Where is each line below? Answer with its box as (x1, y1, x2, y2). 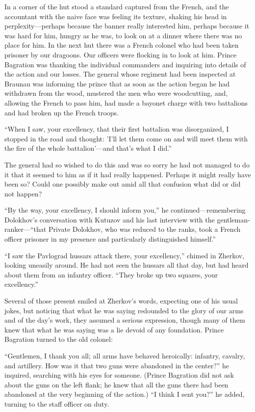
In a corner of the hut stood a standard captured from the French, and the (4, 1, 229, 11)
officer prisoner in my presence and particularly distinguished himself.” (4, 234, 216, 244)
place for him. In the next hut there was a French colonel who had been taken (4, 40, 239, 50)
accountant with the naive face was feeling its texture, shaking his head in (4, 11, 227, 21)
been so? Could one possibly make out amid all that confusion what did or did (4, 179, 241, 189)
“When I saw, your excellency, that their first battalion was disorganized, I (4, 124, 229, 134)
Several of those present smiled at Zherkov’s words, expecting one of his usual (4, 296, 238, 306)
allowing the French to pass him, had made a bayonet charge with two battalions (4, 97, 248, 108)
